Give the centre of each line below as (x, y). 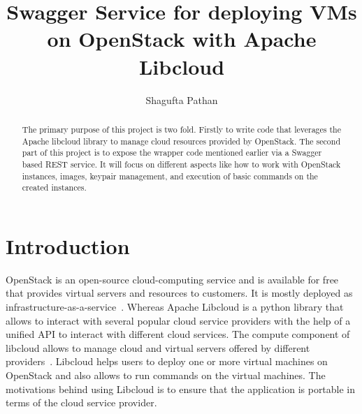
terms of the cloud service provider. (81, 402)
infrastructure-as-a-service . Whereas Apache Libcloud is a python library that (175, 306)
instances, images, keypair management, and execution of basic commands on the (170, 176)
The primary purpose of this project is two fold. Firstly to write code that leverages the (181, 129)
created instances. (54, 187)
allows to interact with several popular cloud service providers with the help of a (178, 320)
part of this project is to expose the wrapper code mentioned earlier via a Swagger (172, 153)
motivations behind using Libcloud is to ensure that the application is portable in (181, 389)
